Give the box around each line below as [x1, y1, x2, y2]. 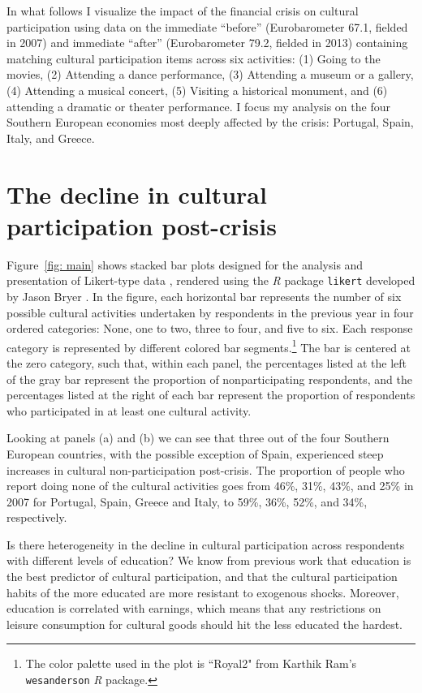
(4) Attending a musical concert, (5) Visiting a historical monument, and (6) [6, 81, 388, 98]
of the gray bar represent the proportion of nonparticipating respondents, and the [6, 370, 412, 387]
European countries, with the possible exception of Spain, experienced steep [6, 445, 384, 462]
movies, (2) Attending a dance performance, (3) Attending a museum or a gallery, [6, 66, 414, 83]
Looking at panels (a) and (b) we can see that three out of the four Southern [6, 429, 390, 446]
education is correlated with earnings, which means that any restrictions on [6, 600, 381, 617]
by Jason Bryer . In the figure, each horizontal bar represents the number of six [6, 287, 402, 304]
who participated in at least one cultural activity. [6, 402, 252, 419]
